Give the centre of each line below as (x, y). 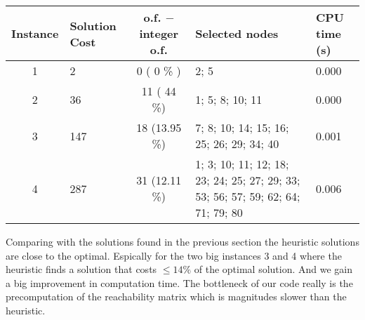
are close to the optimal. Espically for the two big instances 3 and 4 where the (174, 255)
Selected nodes (237, 33)
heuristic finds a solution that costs (81, 269)
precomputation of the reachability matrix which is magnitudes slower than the (176, 296)
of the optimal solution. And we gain (273, 269)
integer (159, 33)
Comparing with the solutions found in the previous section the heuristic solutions (182, 241)
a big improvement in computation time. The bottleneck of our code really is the (179, 282)
